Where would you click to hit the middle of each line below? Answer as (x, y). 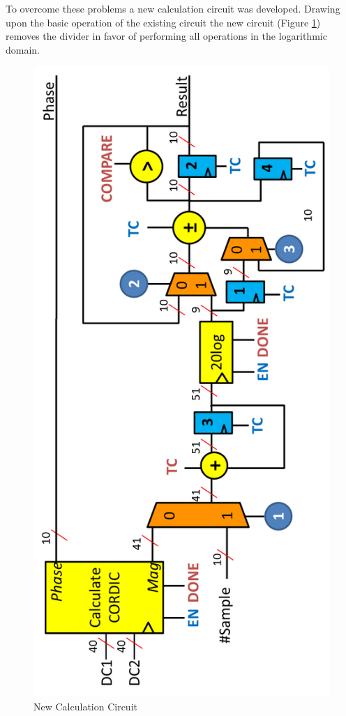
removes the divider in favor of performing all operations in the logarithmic (166, 36)
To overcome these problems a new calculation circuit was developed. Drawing (173, 8)
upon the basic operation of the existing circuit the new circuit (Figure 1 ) (163, 22)
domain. (23, 49)
